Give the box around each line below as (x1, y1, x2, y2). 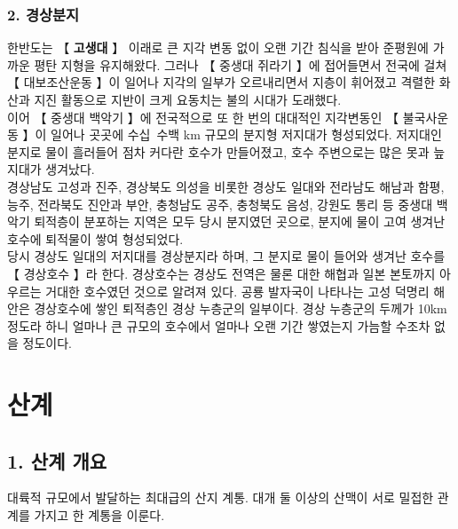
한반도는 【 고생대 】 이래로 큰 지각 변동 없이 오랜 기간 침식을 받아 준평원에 (7, 38, 430, 57)
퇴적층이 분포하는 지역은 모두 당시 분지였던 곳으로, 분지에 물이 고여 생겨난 (34, 212, 446, 231)
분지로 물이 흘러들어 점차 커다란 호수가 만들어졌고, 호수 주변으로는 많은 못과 (7, 142, 430, 161)
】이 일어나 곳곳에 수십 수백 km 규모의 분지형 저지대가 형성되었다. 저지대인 (22, 125, 442, 144)
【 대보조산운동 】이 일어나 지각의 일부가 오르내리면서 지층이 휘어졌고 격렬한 (7, 73, 436, 91)
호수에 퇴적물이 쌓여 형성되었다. (7, 229, 184, 248)
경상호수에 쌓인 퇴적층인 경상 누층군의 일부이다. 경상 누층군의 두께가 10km (34, 299, 447, 318)
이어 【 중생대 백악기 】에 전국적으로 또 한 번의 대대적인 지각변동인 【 (7, 107, 399, 126)
